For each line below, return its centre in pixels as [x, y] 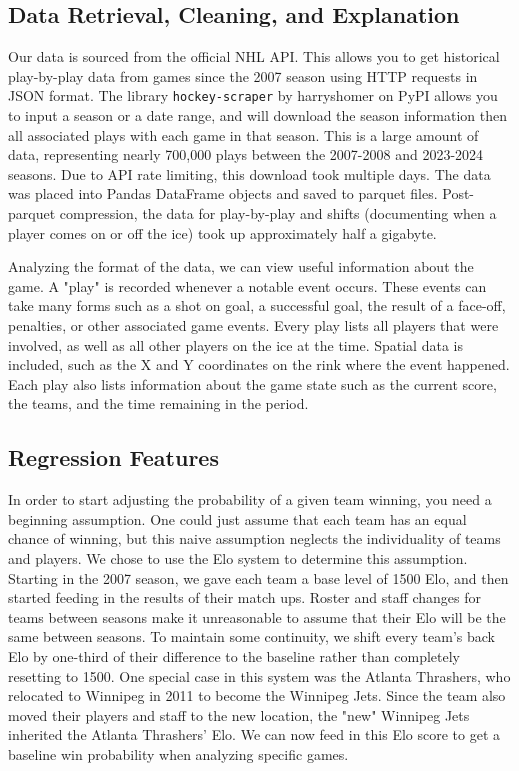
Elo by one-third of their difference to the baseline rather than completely [234, 655]
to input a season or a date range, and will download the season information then [257, 115]
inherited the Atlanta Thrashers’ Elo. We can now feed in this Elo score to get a [254, 734]
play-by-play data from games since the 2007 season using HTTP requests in [243, 75]
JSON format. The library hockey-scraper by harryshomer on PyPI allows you [253, 95]
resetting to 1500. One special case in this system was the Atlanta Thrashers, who [259, 675]
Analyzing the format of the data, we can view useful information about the [241, 266]
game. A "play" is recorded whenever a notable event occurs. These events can [247, 285]
